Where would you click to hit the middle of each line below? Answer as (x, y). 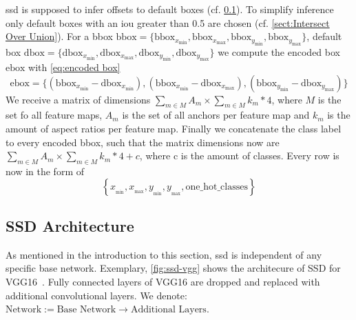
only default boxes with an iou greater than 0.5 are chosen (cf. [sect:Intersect (168, 22)
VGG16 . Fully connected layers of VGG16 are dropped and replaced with (163, 281)
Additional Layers (168, 310)
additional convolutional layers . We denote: (96, 295)
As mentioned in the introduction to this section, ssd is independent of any (164, 254)
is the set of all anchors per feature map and (216, 115)
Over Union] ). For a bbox (59, 36)
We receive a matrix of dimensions (78, 99)
